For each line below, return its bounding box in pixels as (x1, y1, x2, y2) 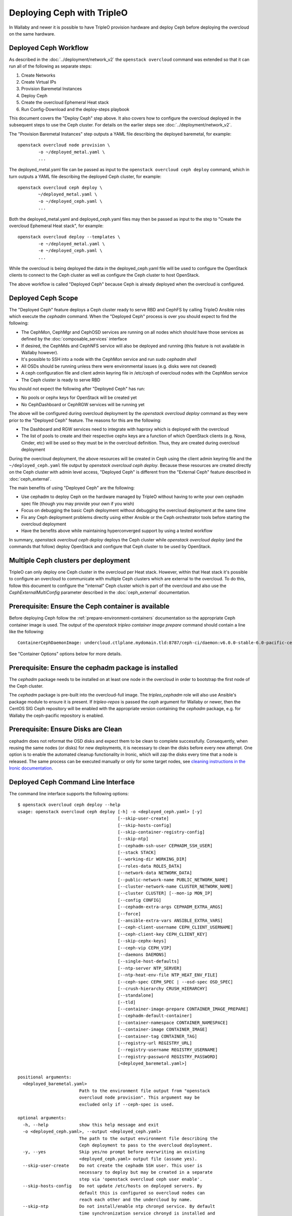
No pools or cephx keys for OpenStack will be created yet (21, 394, 137, 401)
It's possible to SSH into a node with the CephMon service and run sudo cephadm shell (21, 357, 197, 362)
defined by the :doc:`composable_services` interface (21, 336, 128, 342)
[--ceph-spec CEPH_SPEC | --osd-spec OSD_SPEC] (117, 979, 234, 984)
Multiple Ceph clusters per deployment (9, 556, 130, 564)
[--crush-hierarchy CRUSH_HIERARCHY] (117, 985, 208, 991)
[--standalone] (117, 993, 154, 998)
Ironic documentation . (9, 765, 53, 771)
